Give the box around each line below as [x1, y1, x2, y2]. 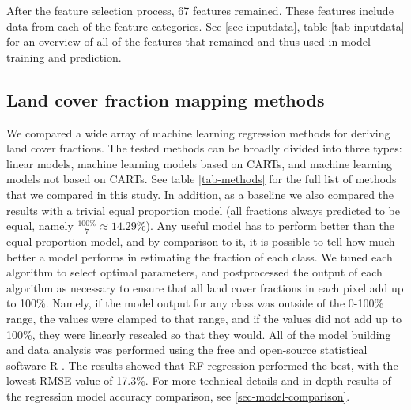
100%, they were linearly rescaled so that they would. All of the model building [6, 325, 391, 342]
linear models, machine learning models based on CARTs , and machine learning [6, 155, 392, 171]
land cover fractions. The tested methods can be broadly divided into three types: [6, 140, 402, 156]
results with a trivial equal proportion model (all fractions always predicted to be [6, 201, 400, 218]
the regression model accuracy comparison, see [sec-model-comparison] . [6, 387, 350, 404]
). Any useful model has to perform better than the [145, 217, 394, 234]
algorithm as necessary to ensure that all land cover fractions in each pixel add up [6, 279, 404, 295]
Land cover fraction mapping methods [6, 87, 325, 111]
